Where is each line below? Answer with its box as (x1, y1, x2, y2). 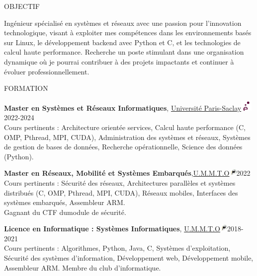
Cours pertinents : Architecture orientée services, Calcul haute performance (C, (4, 122, 246, 132)
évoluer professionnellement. (4, 66, 89, 76)
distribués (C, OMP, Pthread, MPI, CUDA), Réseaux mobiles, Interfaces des (4, 187, 238, 198)
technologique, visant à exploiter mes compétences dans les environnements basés (4, 27, 252, 38)
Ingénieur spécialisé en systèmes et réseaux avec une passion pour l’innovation (4, 17, 242, 28)
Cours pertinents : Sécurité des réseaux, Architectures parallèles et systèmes (4, 177, 236, 188)
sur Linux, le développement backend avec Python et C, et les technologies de (4, 37, 241, 47)
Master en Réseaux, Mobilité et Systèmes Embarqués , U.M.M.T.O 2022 (4, 168, 251, 178)
